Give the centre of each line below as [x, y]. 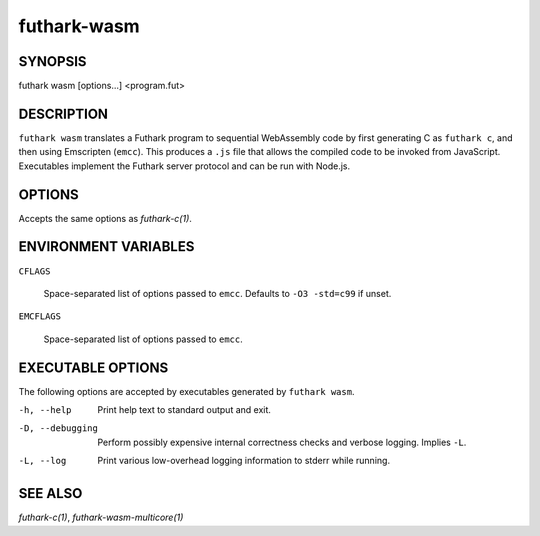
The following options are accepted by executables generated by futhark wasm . [186, 391]
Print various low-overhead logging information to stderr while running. [243, 461]
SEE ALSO [50, 493]
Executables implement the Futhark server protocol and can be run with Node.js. [184, 166]
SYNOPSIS [52, 61]
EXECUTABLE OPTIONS [93, 367]
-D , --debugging [58, 428]
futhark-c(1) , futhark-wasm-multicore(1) [101, 517]
